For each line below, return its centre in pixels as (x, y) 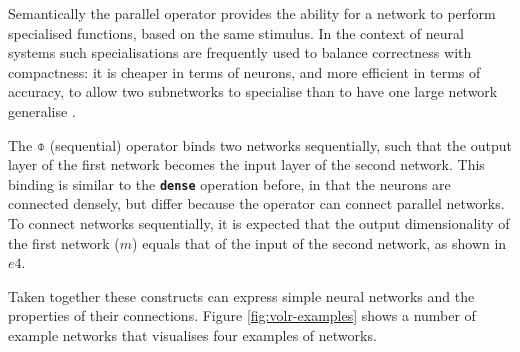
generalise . (42, 110)
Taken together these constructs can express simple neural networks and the (241, 295)
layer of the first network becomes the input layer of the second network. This (246, 164)
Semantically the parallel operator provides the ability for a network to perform (252, 13)
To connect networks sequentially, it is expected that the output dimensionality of (259, 223)
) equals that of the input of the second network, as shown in (319, 242)
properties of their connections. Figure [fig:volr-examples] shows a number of (242, 315)
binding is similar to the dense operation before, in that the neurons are (229, 183)
